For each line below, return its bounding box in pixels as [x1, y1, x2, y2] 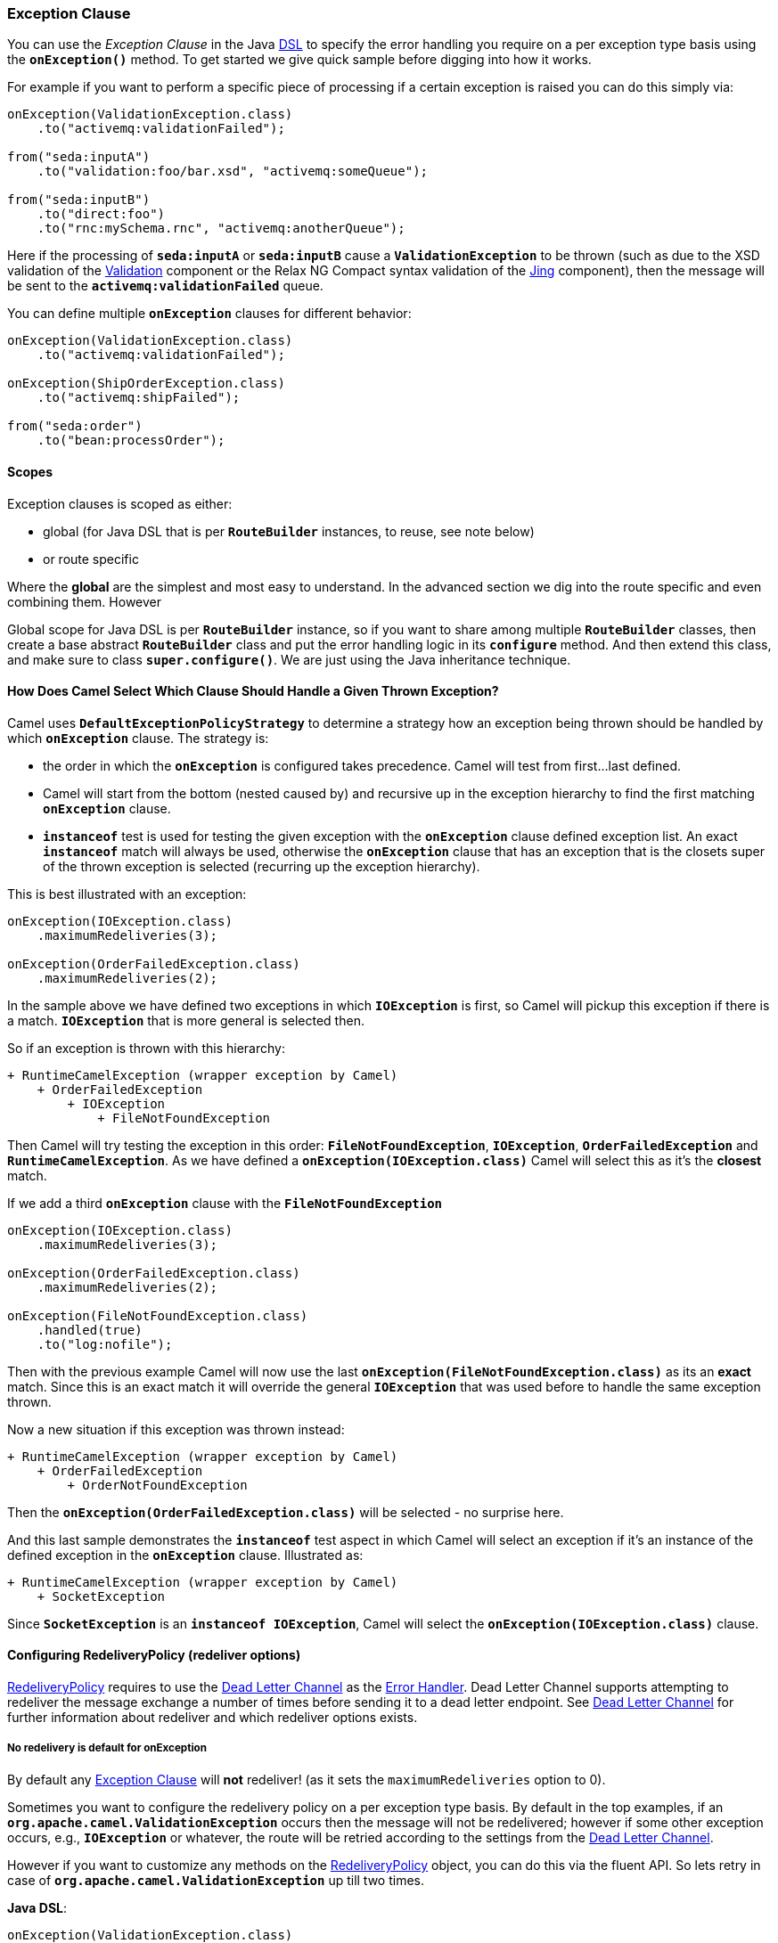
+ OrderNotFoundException [67, 1477, 248, 1492]
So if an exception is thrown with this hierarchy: [7, 1040, 285, 1056]
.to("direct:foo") [37, 207, 166, 222]
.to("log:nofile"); [37, 1336, 173, 1351]
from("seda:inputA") [7, 150, 151, 165]
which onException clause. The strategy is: [7, 730, 269, 746]
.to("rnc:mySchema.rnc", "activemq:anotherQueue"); [37, 221, 405, 236]
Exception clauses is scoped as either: [7, 495, 233, 511]
